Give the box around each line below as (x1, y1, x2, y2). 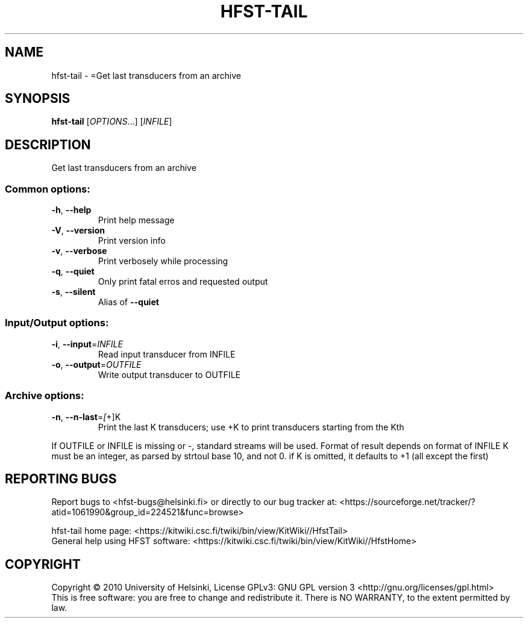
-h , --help (51, 205, 92, 215)
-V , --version (51, 225, 105, 236)
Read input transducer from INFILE (98, 349, 236, 359)
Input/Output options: (5, 317, 109, 329)
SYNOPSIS (5, 91, 71, 107)
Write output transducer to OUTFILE (98, 369, 240, 380)
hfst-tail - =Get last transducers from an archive (51, 70, 242, 81)
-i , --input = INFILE (51, 338, 123, 349)
